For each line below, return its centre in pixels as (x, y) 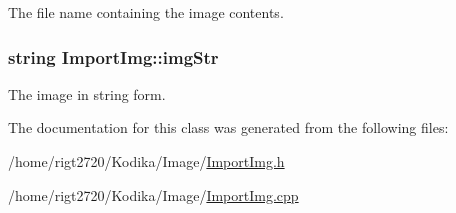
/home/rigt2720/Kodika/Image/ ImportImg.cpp (153, 194)
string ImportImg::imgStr (113, 56)
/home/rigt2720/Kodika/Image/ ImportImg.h (146, 161)
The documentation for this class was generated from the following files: (228, 127)
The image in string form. (87, 93)
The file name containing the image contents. (146, 12)
